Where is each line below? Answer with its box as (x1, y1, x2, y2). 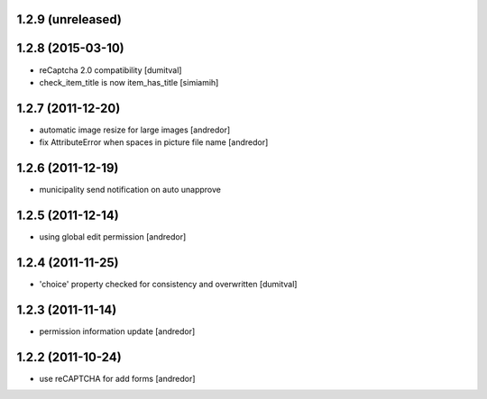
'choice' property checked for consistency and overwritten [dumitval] (39, 278, 298, 289)
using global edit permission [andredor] (39, 231, 187, 242)
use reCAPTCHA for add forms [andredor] (39, 373, 196, 384)
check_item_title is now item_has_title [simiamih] (39, 77, 219, 87)
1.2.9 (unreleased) (16, 12, 122, 27)
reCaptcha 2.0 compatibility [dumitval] (39, 64, 182, 76)
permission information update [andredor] (39, 325, 196, 337)
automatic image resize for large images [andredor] (39, 124, 231, 135)
